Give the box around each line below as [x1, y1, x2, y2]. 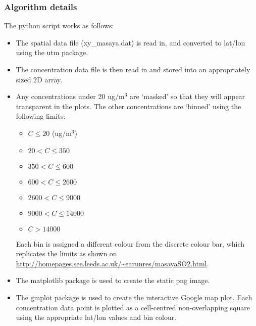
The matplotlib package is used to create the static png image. [16, 275, 210, 286]
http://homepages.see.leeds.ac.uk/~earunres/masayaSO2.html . [16, 258, 209, 268]
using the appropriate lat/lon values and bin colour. [16, 312, 177, 322]
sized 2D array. [16, 74, 63, 84]
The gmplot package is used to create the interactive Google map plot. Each [16, 292, 252, 302]
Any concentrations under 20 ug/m [16, 91, 125, 102]
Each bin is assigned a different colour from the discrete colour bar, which [16, 238, 245, 249]
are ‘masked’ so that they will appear [129, 91, 245, 102]
